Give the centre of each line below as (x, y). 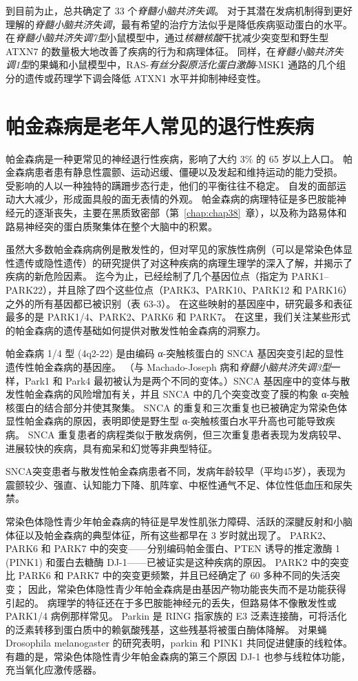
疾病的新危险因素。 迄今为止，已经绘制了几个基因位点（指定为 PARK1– (167, 276)
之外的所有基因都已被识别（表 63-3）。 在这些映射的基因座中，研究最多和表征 (179, 303)
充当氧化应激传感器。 (54, 670)
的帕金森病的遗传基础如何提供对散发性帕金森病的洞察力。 (136, 330)
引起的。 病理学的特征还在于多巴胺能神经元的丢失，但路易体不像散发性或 (171, 602)
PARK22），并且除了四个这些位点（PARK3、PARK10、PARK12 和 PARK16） (179, 290)
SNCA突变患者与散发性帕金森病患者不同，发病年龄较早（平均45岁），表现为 (176, 471)
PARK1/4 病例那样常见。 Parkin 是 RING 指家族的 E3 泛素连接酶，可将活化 (176, 616)
